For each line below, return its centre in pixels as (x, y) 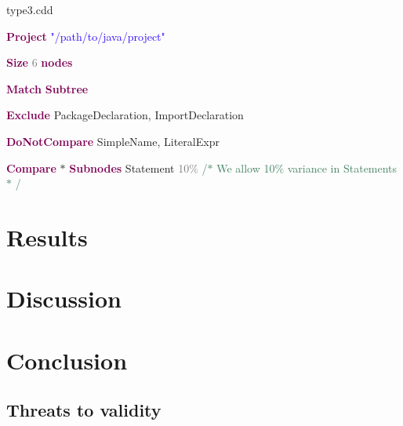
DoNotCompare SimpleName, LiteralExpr (113, 141)
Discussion (64, 299)
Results (47, 237)
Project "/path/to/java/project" (86, 36)
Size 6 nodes (40, 62)
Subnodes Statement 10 (129, 167)
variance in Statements (342, 167)
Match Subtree (47, 88)
